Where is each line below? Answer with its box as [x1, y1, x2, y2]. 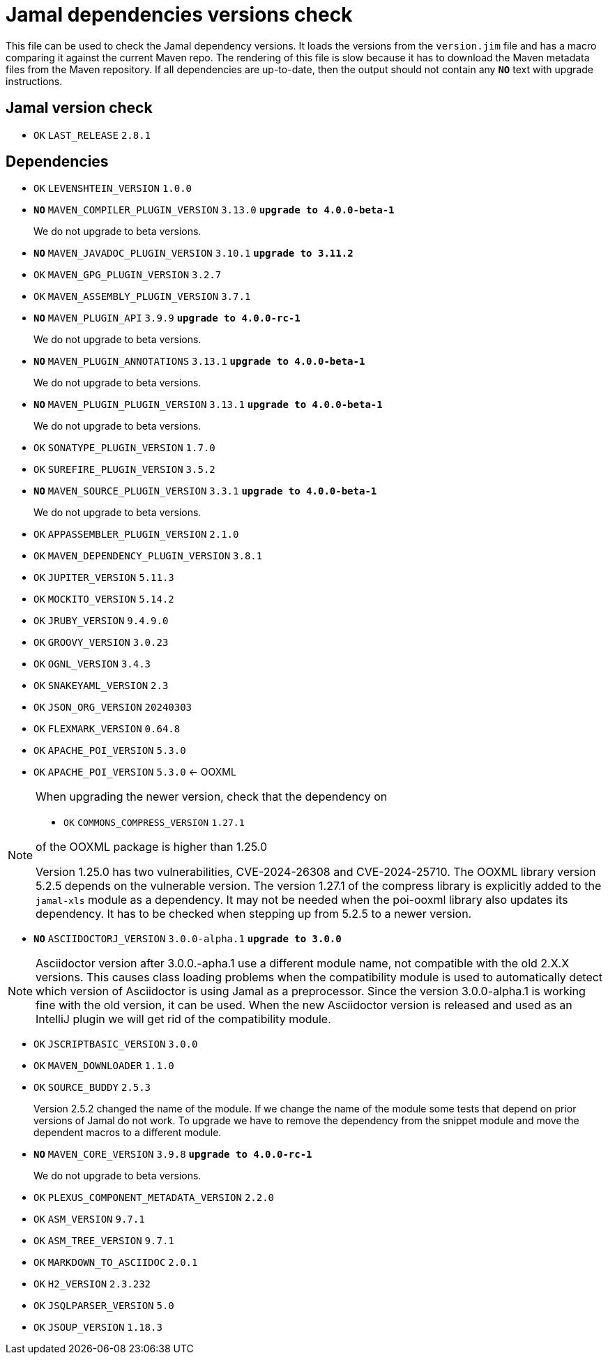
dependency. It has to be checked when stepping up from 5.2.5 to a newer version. [36, 907, 472, 921]
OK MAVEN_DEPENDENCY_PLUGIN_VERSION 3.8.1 [33, 550, 263, 562]
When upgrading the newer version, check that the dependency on [36, 789, 388, 804]
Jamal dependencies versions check [6, 3, 353, 27]
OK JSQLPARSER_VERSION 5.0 [33, 1300, 174, 1312]
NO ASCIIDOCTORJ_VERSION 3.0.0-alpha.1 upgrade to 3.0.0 [33, 933, 342, 945]
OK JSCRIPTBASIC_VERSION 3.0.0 [33, 1038, 198, 1050]
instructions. [6, 75, 63, 87]
